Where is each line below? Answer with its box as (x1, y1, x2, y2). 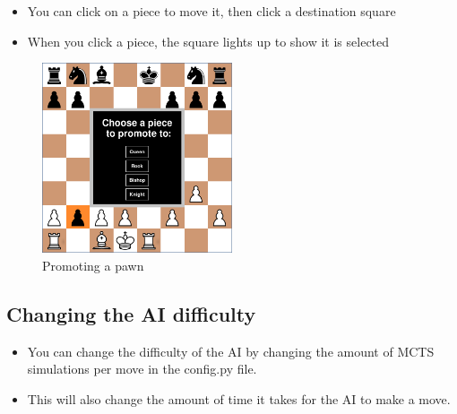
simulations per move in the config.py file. (27, 359, 257, 378)
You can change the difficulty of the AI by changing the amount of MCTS (27, 341, 435, 360)
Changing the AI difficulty (6, 299, 256, 327)
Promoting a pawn (42, 255, 144, 274)
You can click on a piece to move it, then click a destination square (27, 2, 396, 20)
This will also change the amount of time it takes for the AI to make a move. (27, 389, 451, 408)
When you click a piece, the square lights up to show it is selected (27, 31, 390, 50)
